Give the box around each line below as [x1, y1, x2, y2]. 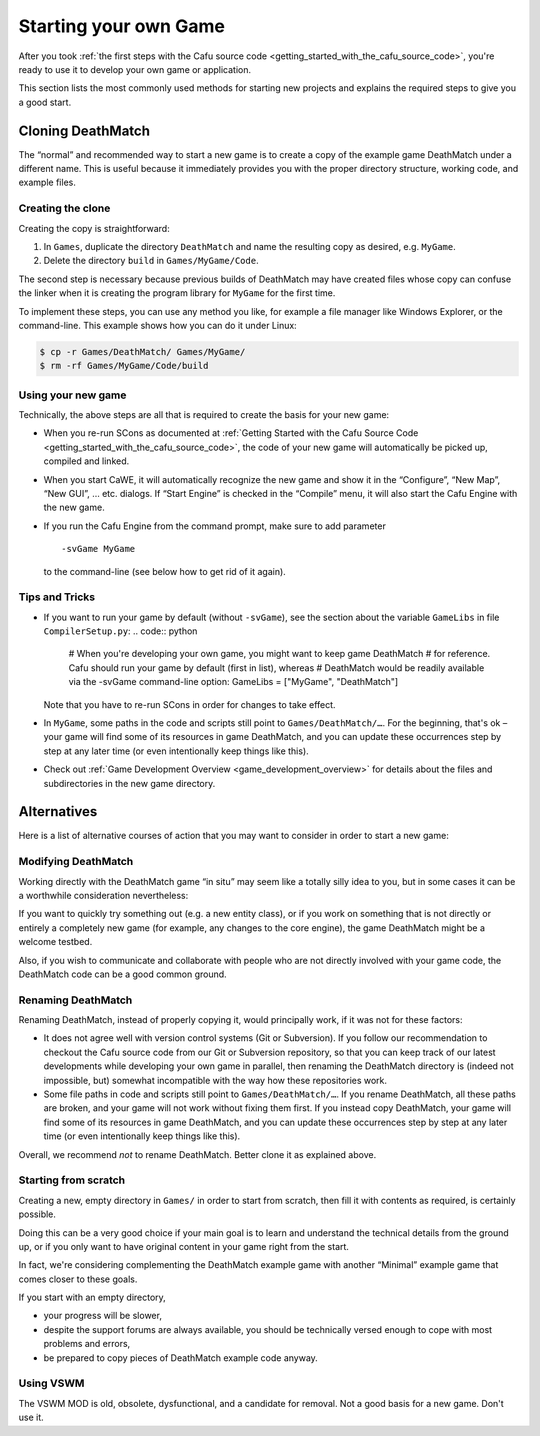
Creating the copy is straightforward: [18, 222, 170, 234]
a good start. [18, 96, 72, 108]
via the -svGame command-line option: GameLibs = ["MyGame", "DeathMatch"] [68, 676, 399, 688]
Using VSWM [18, 1376, 85, 1390]
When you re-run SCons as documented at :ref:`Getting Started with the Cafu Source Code [43, 427, 419, 439]
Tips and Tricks [18, 590, 96, 604]
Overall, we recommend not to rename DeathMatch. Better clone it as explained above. [18, 1148, 377, 1160]
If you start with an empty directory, [18, 1291, 167, 1304]
